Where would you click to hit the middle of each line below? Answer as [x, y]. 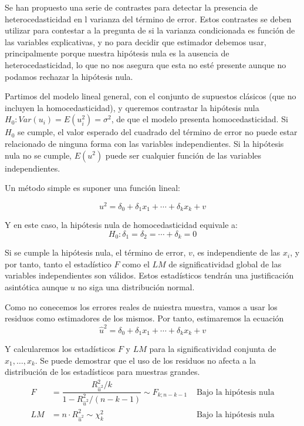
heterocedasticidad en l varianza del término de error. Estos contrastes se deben [148, 19]
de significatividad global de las [225, 264]
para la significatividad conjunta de [213, 349]
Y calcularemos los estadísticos [60, 349]
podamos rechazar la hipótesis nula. [69, 76]
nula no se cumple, [38, 155]
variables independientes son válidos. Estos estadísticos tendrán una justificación [149, 275]
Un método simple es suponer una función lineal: [92, 188]
